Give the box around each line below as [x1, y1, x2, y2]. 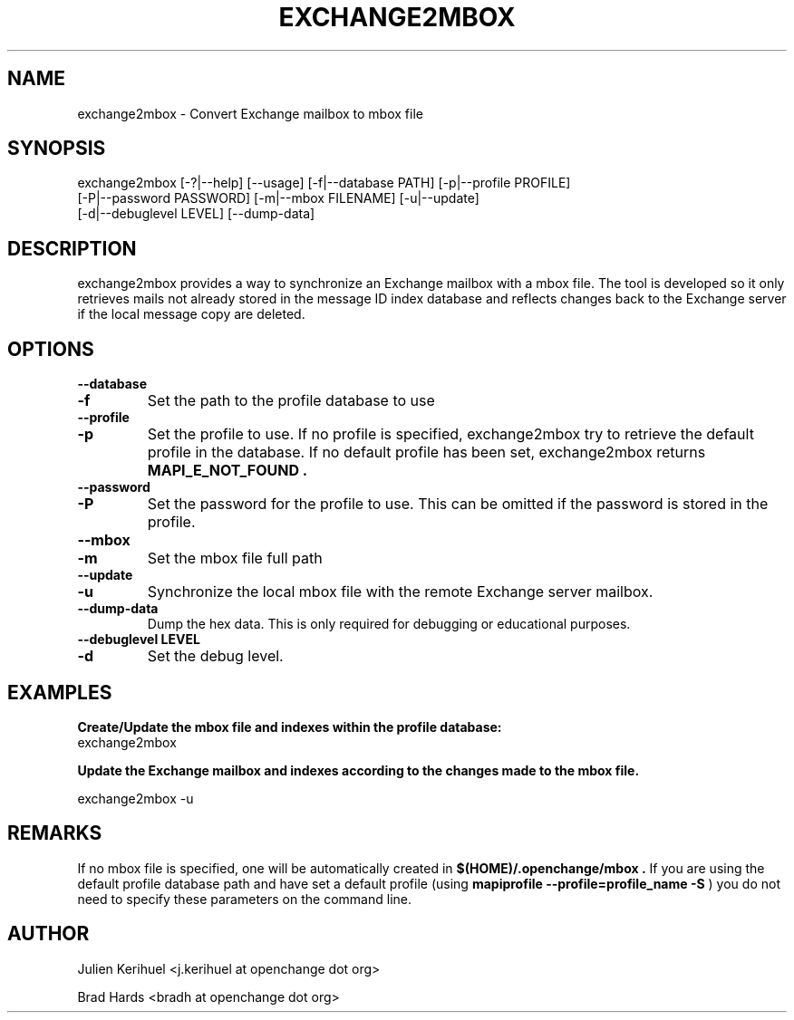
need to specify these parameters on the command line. [77, 890, 412, 907]
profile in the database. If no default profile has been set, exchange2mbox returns [147, 443, 706, 462]
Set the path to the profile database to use [147, 391, 435, 410]
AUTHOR [7, 922, 90, 946]
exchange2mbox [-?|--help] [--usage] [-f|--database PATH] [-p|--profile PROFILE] [77, 175, 571, 191]
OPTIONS [7, 337, 94, 361]
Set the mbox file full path [147, 549, 323, 568]
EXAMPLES [7, 680, 112, 704]
